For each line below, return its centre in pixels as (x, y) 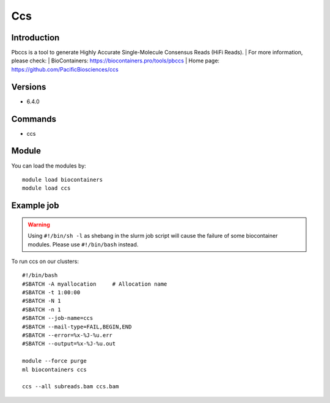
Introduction (35, 38)
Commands (34, 119)
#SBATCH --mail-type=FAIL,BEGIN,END (77, 327)
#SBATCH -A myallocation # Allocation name (95, 284)
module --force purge (54, 361)
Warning (39, 224)
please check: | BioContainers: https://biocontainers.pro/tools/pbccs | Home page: (116, 61)
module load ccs (46, 188)
